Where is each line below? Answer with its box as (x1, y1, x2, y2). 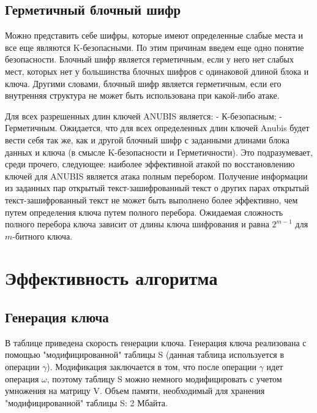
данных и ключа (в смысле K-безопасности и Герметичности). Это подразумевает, (5, 145, 313, 158)
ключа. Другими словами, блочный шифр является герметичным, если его (5, 77, 282, 89)
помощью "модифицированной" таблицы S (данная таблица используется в (5, 348, 285, 361)
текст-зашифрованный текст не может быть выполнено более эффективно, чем (5, 193, 298, 206)
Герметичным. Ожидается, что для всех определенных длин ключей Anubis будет (5, 121, 310, 134)
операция (5, 372, 39, 385)
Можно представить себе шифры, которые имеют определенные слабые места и (5, 29, 304, 42)
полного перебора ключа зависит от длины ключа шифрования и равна (5, 218, 269, 230)
